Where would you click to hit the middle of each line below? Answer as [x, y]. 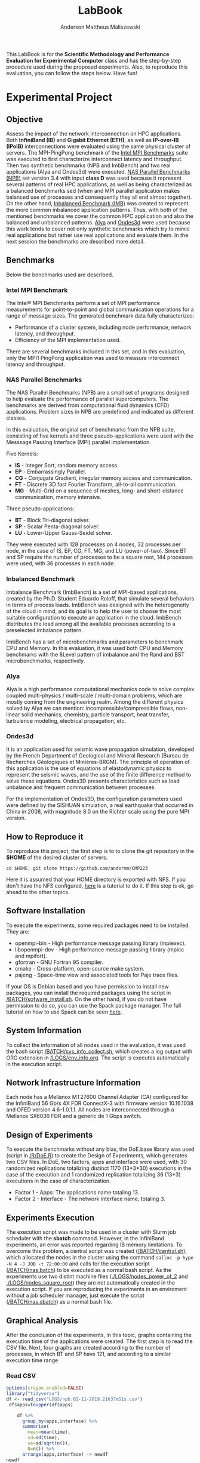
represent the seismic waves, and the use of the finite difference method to [99, 775]
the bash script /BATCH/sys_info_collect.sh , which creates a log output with [99, 1051]
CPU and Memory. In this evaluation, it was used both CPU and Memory [95, 648]
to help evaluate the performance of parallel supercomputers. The [87, 399]
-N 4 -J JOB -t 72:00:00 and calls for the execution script [78, 1264]
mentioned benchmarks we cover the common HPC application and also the [100, 216]
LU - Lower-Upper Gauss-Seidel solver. [63, 533]
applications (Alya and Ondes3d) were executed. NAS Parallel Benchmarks [98, 171]
